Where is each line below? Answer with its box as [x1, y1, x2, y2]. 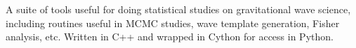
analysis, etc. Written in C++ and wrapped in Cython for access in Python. [6, 29, 334, 44]
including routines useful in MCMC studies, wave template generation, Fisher [6, 15, 340, 30]
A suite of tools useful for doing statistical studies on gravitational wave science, [6, 2, 351, 16]
